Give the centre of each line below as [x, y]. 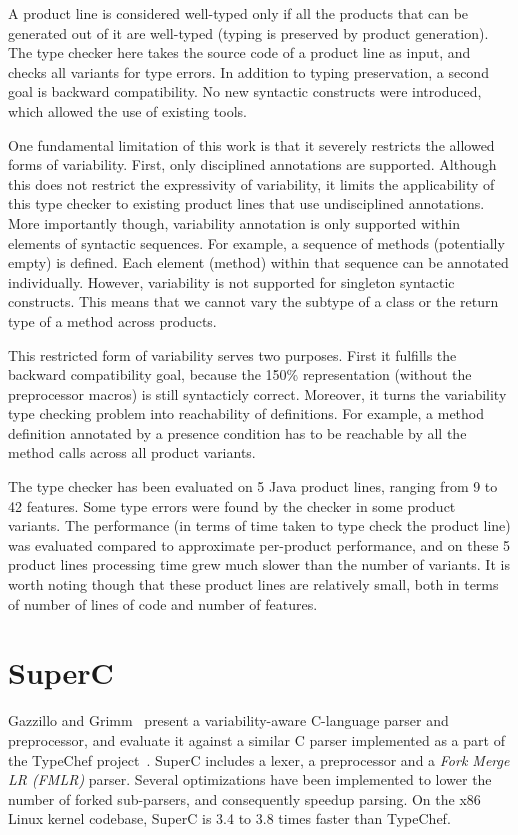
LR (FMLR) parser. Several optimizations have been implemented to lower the [250, 779]
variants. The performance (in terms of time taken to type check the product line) [259, 525]
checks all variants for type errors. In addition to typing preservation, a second [248, 71]
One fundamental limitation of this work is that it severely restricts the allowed [251, 144]
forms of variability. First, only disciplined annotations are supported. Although [252, 164]
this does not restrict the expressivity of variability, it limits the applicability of [251, 183]
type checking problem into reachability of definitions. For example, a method [246, 413]
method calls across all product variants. [132, 452]
